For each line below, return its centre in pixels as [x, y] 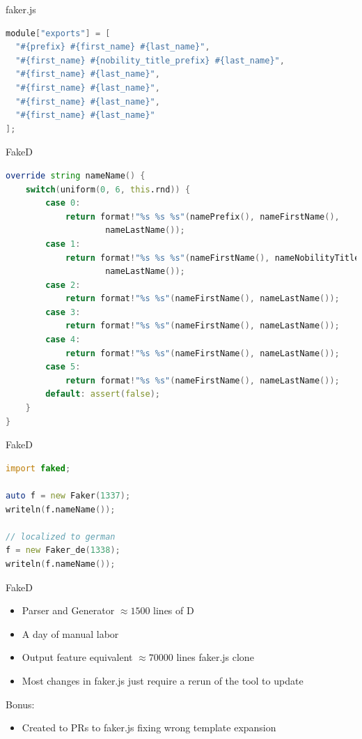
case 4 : [63, 340]
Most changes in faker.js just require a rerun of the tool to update [163, 680]
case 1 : [63, 244]
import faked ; [38, 468]
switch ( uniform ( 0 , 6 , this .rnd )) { [108, 189]
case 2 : [63, 285]
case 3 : [63, 312]
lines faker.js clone [215, 657]
